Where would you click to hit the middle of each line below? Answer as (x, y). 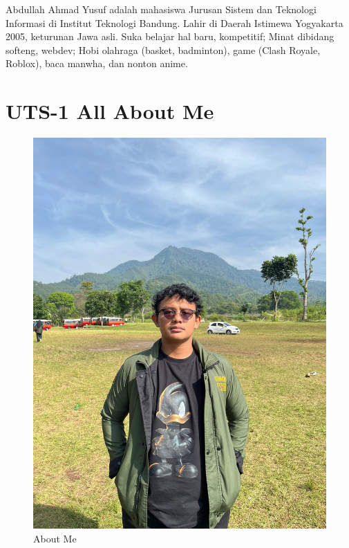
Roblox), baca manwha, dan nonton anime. (97, 63)
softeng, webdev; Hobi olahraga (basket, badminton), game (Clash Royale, (163, 49)
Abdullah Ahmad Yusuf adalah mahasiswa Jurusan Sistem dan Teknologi (161, 9)
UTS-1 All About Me (110, 111)
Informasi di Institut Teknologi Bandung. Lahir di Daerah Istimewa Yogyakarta (174, 22)
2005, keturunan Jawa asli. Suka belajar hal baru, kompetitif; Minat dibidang (170, 36)
